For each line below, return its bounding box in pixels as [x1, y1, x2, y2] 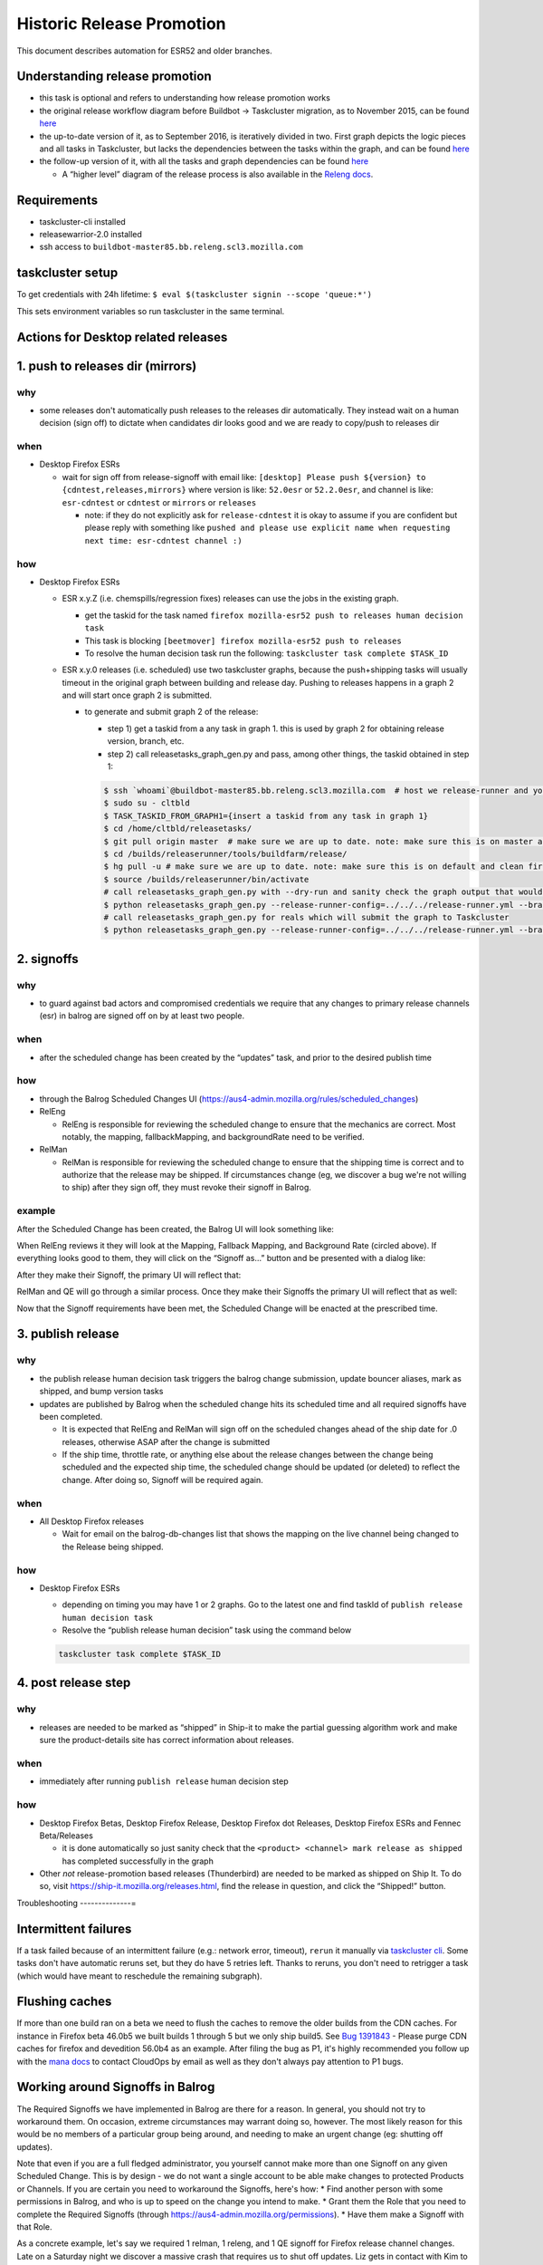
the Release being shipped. [62, 1541, 164, 1552]
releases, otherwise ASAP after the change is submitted [62, 1436, 271, 1447]
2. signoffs [16, 951, 79, 967]
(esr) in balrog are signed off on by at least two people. [39, 1010, 244, 1021]
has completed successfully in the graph [62, 1855, 214, 1866]
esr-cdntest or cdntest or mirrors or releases [62, 496, 257, 507]
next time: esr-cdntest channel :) [84, 535, 243, 545]
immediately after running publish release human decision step [39, 1776, 289, 1787]
